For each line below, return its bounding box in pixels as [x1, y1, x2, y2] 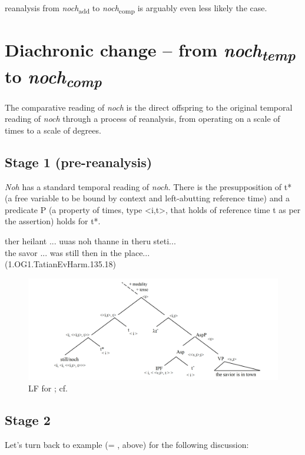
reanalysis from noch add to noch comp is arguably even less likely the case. [5, 2, 267, 15]
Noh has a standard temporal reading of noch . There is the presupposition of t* [5, 180, 292, 192]
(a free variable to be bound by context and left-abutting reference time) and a [5, 192, 290, 204]
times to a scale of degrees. [5, 124, 101, 136]
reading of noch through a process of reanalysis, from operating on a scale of [5, 112, 280, 125]
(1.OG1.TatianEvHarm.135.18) [5, 258, 116, 270]
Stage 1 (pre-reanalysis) [5, 152, 152, 171]
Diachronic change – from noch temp [5, 38, 296, 65]
